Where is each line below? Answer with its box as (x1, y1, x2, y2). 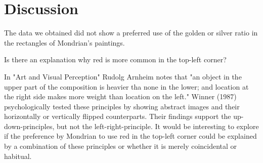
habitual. (4, 150, 32, 161)
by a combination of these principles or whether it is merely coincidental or (4, 141, 237, 151)
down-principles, (4, 120, 55, 131)
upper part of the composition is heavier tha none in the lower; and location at (4, 81, 249, 92)
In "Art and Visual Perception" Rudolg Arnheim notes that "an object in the (4, 71, 242, 81)
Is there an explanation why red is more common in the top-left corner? (4, 54, 227, 65)
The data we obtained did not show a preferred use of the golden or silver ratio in (4, 27, 258, 38)
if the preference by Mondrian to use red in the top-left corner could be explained (4, 131, 257, 141)
